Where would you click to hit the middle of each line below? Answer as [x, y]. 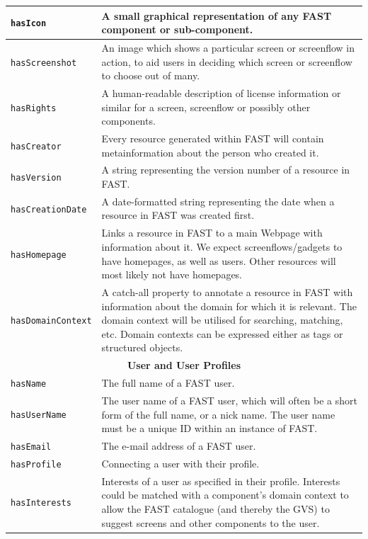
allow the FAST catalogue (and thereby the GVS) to [215, 508]
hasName [29, 384]
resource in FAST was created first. [178, 215]
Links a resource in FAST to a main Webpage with [212, 233]
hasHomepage [39, 255]
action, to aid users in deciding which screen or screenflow [227, 61]
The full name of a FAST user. [168, 383]
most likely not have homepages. [172, 274]
